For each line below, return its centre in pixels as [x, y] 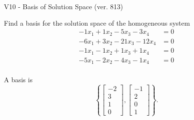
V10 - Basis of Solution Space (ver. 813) [63, 6]
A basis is [18, 80]
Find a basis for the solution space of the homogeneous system [97, 22]
